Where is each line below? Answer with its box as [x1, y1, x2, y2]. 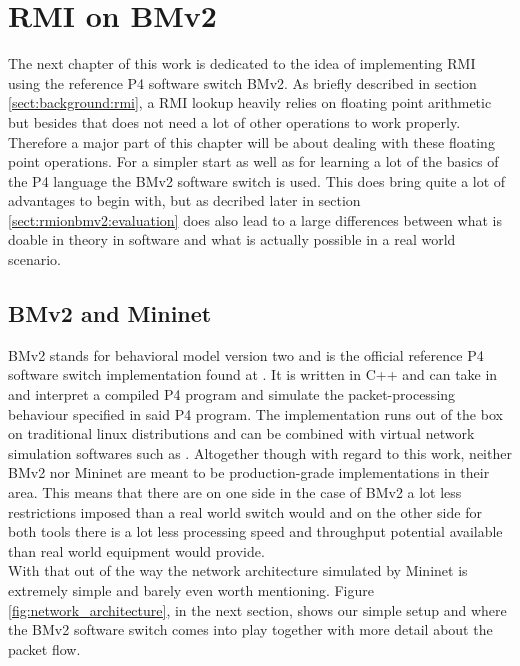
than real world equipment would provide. [8, 540, 265, 561]
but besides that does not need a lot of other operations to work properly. [8, 111, 461, 132]
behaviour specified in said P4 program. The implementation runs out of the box [8, 403, 503, 424]
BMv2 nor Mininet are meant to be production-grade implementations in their [8, 462, 490, 483]
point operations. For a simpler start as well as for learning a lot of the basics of [8, 151, 499, 172]
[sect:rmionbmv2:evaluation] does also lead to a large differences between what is [8, 209, 502, 230]
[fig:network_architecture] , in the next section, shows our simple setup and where [8, 599, 507, 620]
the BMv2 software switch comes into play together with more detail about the [8, 619, 493, 640]
